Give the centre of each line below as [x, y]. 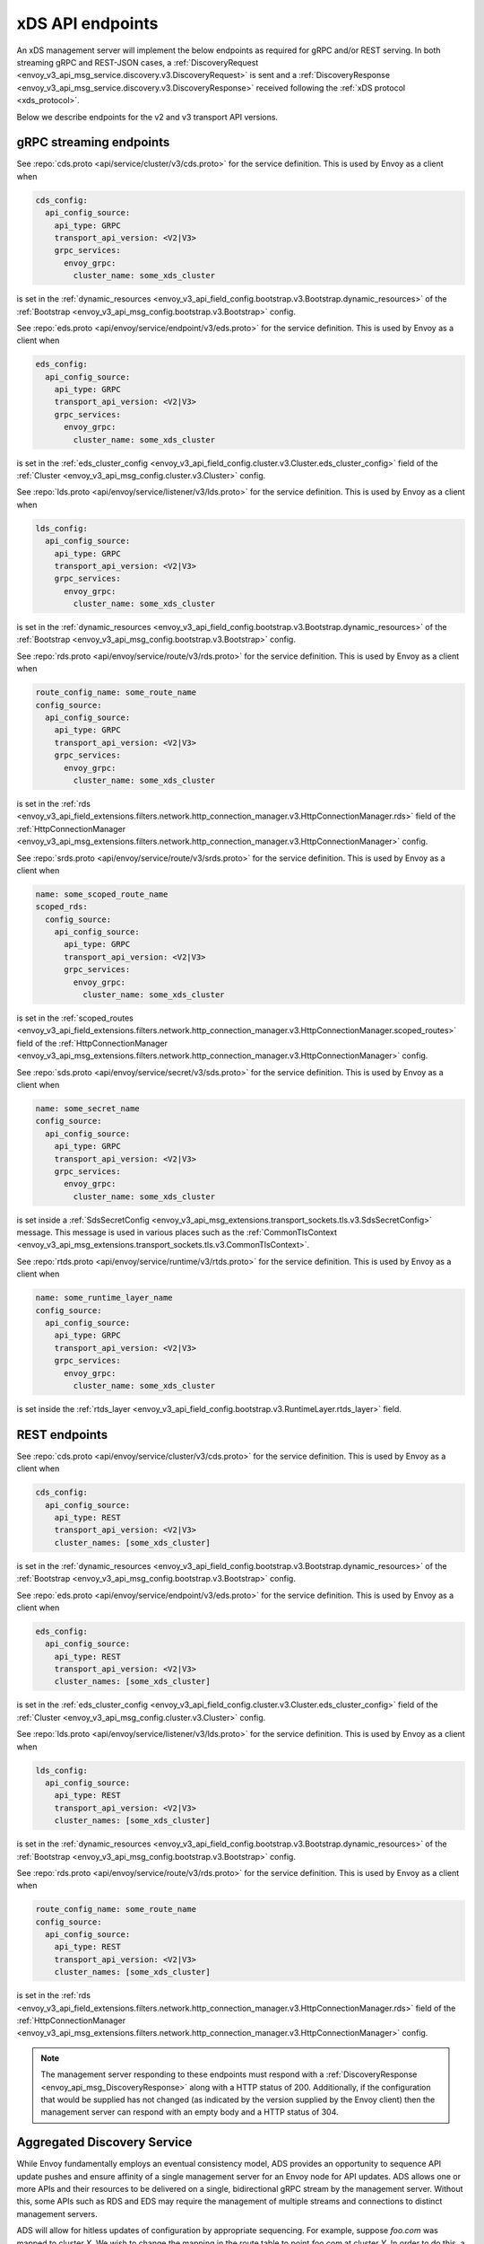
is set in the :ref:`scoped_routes [75, 1018]
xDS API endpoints [87, 23]
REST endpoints [62, 1435]
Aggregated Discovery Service [104, 2142]
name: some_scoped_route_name [102, 894]
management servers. [57, 2213]
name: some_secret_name [88, 1108]
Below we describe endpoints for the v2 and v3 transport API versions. [147, 117]
